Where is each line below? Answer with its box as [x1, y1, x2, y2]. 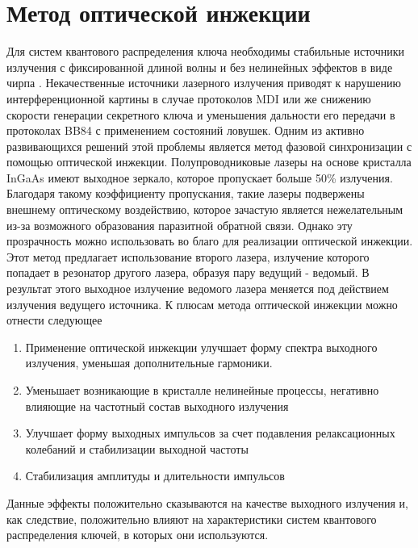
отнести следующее [6, 312, 102, 328]
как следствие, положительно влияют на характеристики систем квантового [6, 510, 377, 527]
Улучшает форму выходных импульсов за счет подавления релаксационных [25, 425, 395, 441]
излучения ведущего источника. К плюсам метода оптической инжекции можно [6, 295, 398, 312]
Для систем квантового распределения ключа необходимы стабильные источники [6, 43, 405, 60]
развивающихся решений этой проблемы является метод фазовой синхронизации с [6, 137, 412, 154]
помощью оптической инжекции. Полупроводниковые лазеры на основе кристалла [6, 153, 412, 170]
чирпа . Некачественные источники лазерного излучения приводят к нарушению [6, 74, 401, 91]
